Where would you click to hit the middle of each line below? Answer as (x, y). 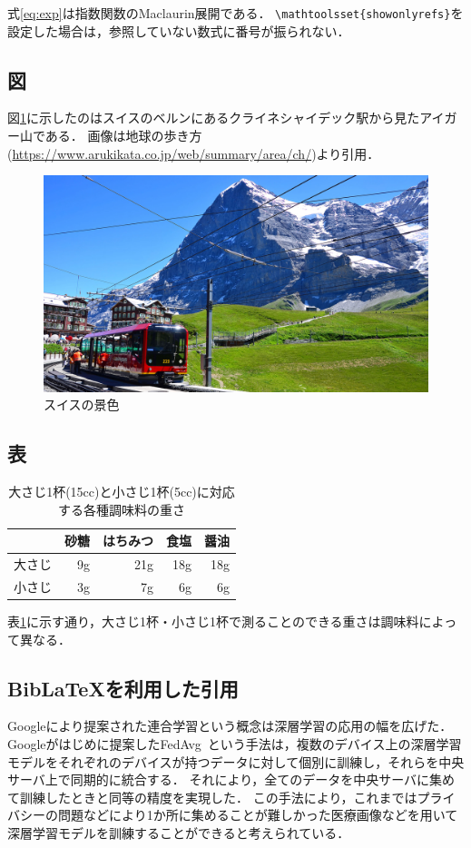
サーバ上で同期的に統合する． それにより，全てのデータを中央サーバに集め (231, 779)
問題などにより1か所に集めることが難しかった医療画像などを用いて (258, 815)
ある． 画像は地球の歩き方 (123, 136)
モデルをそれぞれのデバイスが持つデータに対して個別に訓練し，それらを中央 (236, 761)
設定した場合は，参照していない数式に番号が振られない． (179, 30)
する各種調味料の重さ (122, 509)
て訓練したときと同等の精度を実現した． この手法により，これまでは (212, 797)
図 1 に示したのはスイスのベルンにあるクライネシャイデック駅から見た (214, 118)
